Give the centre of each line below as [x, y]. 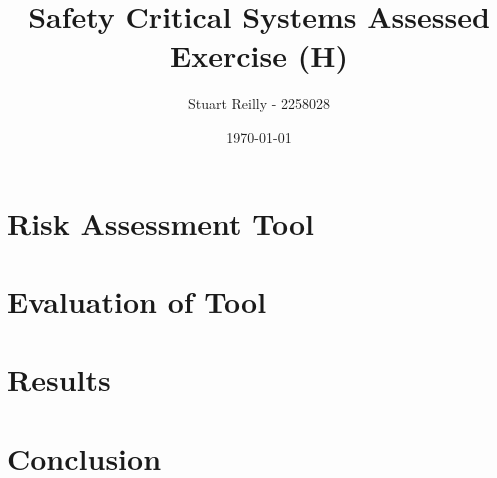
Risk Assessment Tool [161, 222]
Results [59, 379]
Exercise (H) [259, 55]
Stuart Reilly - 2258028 [259, 103]
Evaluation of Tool [137, 300]
